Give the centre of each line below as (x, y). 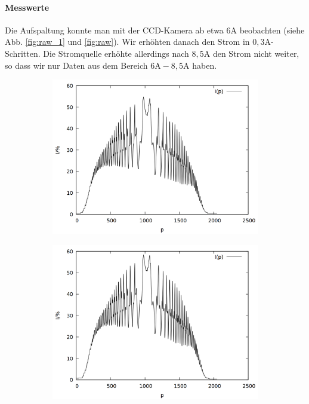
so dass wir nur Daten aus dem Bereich (76, 65)
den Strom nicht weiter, (256, 53)
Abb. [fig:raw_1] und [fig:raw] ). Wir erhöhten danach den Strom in (127, 42)
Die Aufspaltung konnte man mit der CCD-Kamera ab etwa (114, 30)
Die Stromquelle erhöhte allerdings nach (116, 53)
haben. (205, 65)
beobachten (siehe (272, 30)
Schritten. (23, 53)
